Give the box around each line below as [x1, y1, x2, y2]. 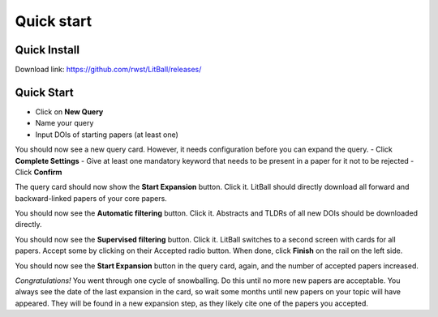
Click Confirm [15, 167, 62, 177]
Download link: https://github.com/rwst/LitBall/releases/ [15, 65, 202, 75]
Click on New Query [35, 106, 104, 117]
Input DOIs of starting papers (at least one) [35, 130, 178, 139]
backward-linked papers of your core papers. [15, 193, 168, 203]
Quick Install [15, 43, 80, 57]
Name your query [35, 118, 94, 128]
